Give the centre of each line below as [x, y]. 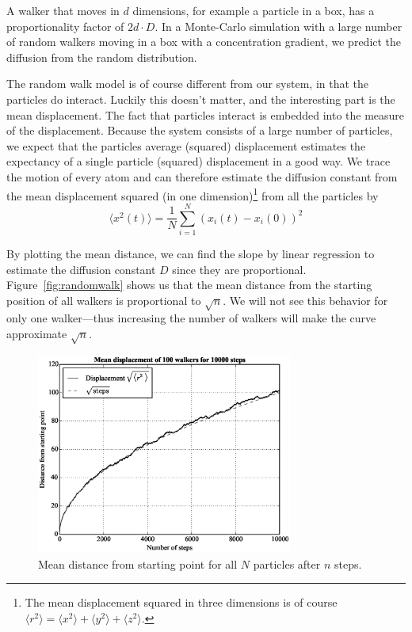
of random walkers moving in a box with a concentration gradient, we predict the [204, 42]
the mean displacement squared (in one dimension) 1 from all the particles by [193, 194]
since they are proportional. [239, 269]
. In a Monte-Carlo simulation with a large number [278, 26]
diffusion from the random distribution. [102, 57]
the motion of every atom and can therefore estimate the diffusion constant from [202, 176]
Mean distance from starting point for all [138, 563]
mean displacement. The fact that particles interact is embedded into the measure [206, 114]
